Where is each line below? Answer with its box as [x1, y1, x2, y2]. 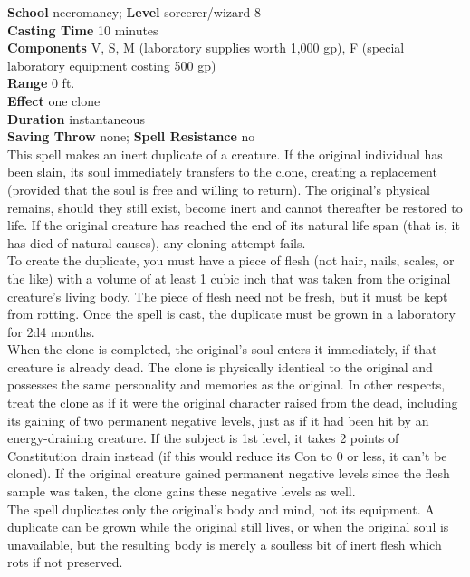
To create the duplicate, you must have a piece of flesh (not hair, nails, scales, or [7, 251, 455, 270]
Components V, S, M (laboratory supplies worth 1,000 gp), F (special [7, 38, 405, 57]
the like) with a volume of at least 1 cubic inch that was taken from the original [7, 268, 451, 287]
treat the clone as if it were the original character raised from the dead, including [7, 393, 458, 412]
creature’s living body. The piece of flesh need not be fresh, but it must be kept [7, 286, 448, 305]
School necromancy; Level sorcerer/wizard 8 [7, 3, 262, 21]
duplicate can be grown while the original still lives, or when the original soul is [7, 517, 449, 536]
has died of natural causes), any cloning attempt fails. [7, 233, 306, 252]
